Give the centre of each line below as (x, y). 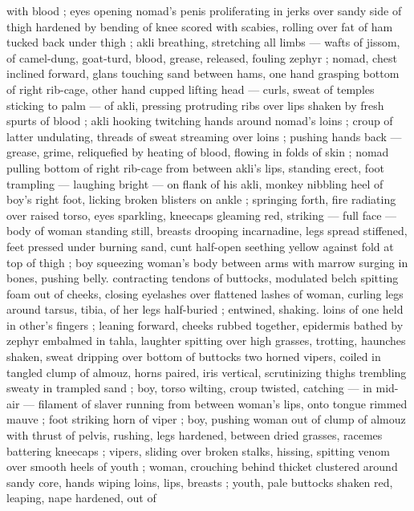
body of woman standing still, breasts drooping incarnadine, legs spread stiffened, (207, 231)
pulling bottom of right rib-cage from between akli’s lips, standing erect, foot (195, 167)
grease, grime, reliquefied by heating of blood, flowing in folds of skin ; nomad (198, 152)
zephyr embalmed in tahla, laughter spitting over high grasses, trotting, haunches (206, 341)
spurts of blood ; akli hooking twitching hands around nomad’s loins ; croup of (200, 121)
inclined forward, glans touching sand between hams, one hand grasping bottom (203, 73)
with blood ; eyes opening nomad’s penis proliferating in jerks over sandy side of (204, 10)
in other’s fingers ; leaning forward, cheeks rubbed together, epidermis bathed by (205, 324)
